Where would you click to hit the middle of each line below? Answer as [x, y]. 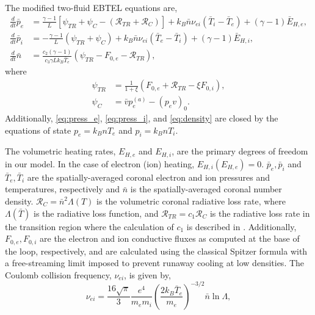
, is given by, [147, 274]
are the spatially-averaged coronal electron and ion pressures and [149, 177]
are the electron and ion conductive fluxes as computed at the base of [170, 238]
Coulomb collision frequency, [58, 274]
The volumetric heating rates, [60, 151]
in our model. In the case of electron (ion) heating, [100, 163]
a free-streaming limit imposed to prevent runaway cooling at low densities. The [155, 263]
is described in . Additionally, [241, 226]
